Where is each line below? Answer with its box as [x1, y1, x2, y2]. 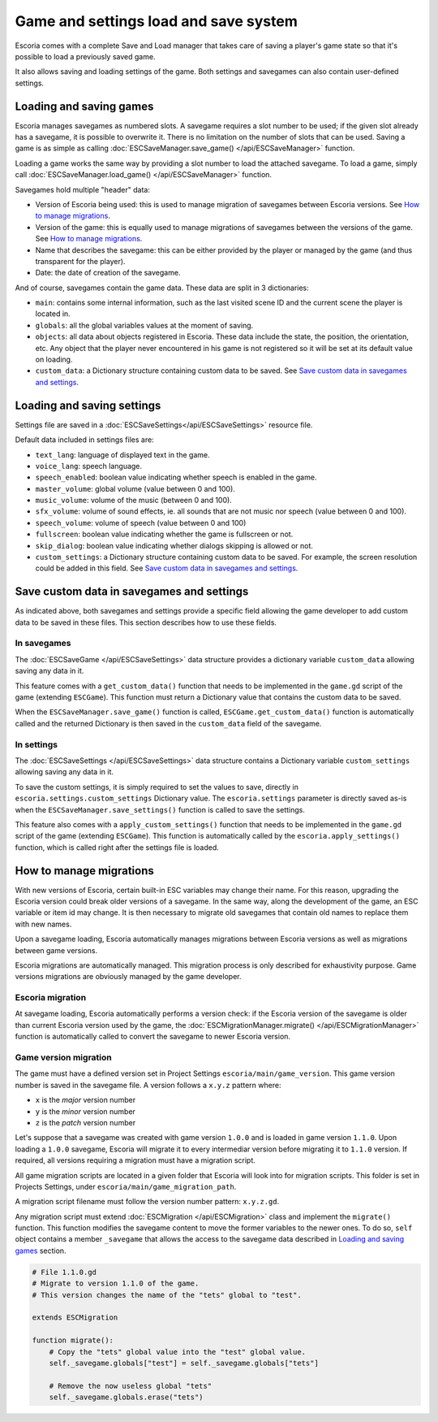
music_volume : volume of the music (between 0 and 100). [35, 496, 233, 505]
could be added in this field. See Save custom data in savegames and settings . [35, 563, 298, 573]
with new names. [15, 919, 72, 929]
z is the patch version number [35, 1117, 136, 1127]
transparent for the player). [35, 256, 126, 266]
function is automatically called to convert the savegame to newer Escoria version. [15, 1032, 291, 1042]
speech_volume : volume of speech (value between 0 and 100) [35, 518, 247, 527]
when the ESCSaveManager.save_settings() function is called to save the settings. [15, 804, 306, 814]
